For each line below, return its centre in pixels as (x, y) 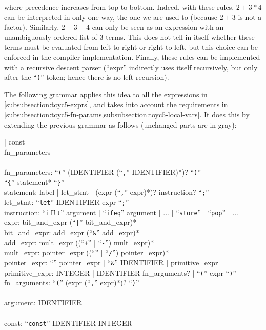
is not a (250, 17)
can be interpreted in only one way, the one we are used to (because (111, 17)
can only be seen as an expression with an (158, 27)
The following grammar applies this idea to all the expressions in (106, 94)
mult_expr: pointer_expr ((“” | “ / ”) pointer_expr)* (87, 252)
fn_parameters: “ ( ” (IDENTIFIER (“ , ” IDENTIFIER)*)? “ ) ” (103, 171)
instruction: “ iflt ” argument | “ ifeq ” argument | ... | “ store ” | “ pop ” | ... (121, 212)
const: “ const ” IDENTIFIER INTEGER (68, 323)
